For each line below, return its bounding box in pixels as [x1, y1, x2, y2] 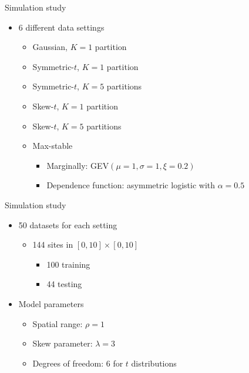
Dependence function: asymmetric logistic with [46, 179, 215, 191]
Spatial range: [32, 317, 83, 329]
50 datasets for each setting [18, 218, 117, 231]
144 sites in [32, 238, 73, 251]
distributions [131, 357, 177, 369]
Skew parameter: [32, 337, 93, 349]
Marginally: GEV [46, 159, 109, 171]
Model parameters [18, 297, 84, 309]
